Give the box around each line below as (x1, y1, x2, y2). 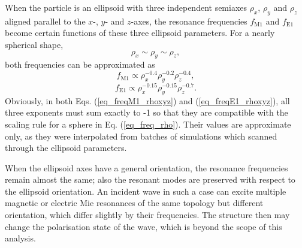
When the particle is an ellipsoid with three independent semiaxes (5, 1, 247, 13)
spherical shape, (5, 38, 64, 50)
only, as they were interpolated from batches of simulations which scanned (5, 129, 277, 142)
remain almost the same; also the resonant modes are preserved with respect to (5, 173, 295, 186)
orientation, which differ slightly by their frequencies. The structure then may (5, 208, 290, 221)
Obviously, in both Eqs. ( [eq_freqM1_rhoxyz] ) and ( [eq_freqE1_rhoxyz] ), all (5, 94, 290, 107)
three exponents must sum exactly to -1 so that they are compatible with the (5, 106, 288, 119)
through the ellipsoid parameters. (5, 141, 127, 154)
